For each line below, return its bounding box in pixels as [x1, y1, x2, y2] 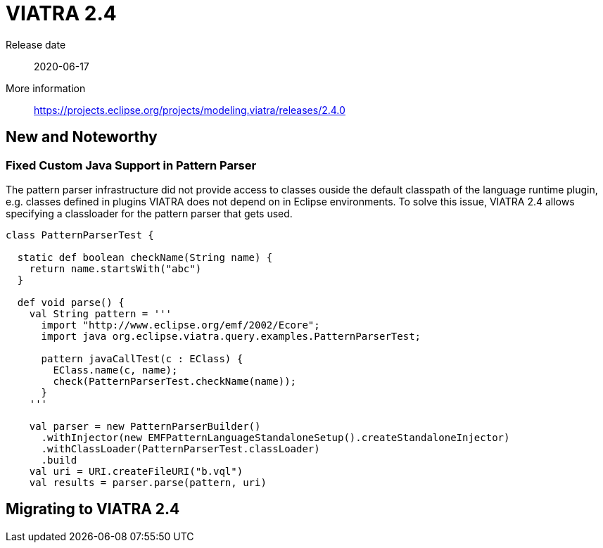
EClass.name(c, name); [53, 364, 178, 376]
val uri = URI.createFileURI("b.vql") [29, 465, 243, 477]
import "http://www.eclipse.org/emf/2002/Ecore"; [41, 319, 320, 331]
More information [6, 82, 86, 94]
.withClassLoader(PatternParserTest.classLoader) [41, 442, 320, 454]
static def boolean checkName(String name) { [17, 251, 273, 263]
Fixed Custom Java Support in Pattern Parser [6, 158, 257, 172]
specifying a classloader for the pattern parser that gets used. [6, 207, 293, 219]
